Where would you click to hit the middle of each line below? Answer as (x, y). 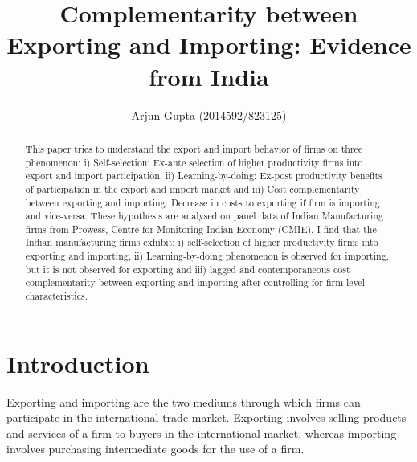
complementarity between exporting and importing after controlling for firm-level (195, 282)
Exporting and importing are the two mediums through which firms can (184, 401)
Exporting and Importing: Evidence (209, 45)
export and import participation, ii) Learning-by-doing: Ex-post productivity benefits (204, 176)
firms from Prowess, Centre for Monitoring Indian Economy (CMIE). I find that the (201, 229)
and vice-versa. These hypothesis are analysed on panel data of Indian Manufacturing (204, 216)
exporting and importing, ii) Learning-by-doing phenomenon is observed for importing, (207, 256)
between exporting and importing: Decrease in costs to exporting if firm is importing (202, 202)
